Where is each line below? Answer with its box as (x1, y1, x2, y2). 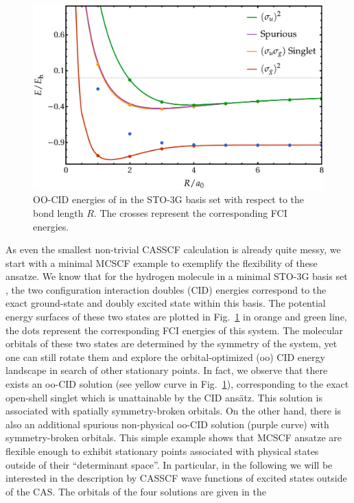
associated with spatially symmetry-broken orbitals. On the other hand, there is (5, 403, 342, 418)
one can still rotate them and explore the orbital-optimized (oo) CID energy (5, 349, 325, 364)
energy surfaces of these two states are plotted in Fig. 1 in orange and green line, (5, 309, 347, 324)
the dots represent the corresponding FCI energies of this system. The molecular (5, 323, 344, 337)
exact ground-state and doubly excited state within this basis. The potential (5, 296, 326, 310)
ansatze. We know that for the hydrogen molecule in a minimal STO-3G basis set (5, 269, 348, 283)
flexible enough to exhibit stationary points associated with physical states (5, 444, 319, 458)
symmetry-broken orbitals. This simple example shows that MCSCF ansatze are (5, 430, 342, 445)
